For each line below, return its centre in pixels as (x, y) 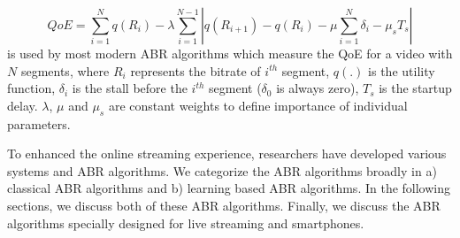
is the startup (415, 88)
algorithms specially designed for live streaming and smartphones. (186, 223)
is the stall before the (130, 88)
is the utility (402, 70)
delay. (23, 105)
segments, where (65, 70)
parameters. (39, 123)
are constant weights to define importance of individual (258, 105)
